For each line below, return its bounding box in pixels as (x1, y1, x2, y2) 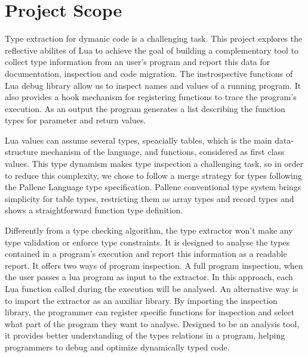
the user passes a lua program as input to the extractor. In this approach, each (5, 271, 293, 283)
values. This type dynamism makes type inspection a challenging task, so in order (5, 157, 304, 170)
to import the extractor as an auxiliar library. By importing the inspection (5, 294, 278, 306)
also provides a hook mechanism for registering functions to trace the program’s (5, 91, 297, 103)
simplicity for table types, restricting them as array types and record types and (5, 192, 294, 204)
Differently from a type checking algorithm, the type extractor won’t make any (5, 224, 293, 237)
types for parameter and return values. (5, 114, 146, 126)
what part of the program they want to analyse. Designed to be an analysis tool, (5, 317, 300, 330)
